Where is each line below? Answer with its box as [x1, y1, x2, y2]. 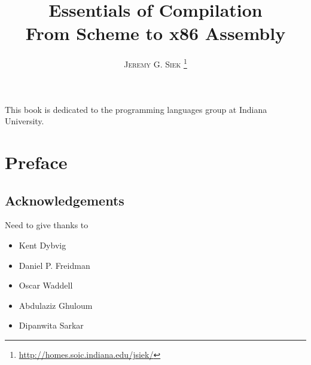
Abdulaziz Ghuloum [19, 299, 93, 311]
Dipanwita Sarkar [19, 319, 84, 332]
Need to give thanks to [5, 219, 89, 231]
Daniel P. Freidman [19, 259, 90, 271]
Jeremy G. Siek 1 [124, 56, 187, 70]
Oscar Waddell [19, 279, 73, 292]
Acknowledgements [5, 191, 124, 209]
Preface [5, 149, 68, 174]
